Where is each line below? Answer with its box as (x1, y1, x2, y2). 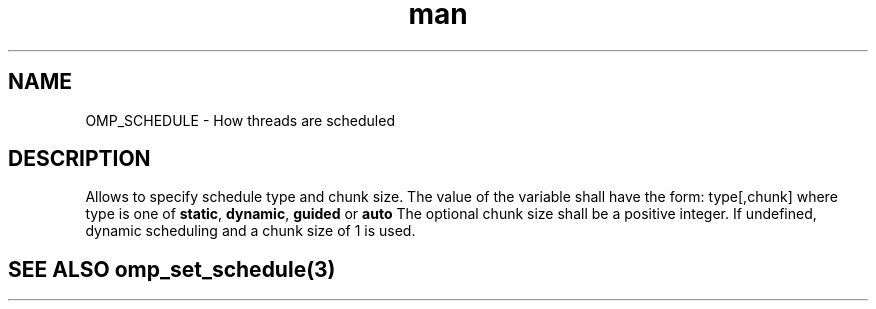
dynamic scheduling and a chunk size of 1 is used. (85, 222, 416, 240)
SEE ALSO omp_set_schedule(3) (8, 256, 336, 282)
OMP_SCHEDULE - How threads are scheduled (85, 111, 395, 129)
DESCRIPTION (8, 146, 151, 172)
